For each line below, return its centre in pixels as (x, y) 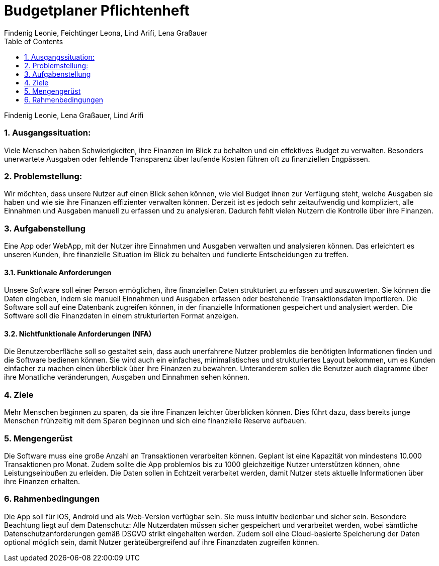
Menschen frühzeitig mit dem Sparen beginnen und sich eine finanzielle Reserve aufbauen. (155, 421)
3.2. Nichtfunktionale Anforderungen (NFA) (78, 333)
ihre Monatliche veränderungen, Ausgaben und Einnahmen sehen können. (127, 377)
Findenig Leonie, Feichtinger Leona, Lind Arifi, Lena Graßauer (106, 33)
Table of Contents (34, 41)
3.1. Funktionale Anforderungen (58, 272)
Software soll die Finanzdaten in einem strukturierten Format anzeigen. (121, 316)
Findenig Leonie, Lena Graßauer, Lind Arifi (74, 115)
